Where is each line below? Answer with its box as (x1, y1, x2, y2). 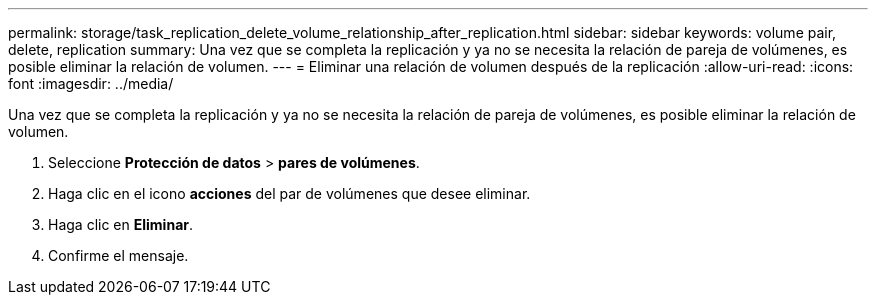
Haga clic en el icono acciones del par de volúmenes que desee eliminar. (48, 185, 531, 202)
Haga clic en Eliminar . (48, 216, 194, 233)
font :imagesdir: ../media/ (8, 75, 174, 92)
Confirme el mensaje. (48, 247, 189, 264)
